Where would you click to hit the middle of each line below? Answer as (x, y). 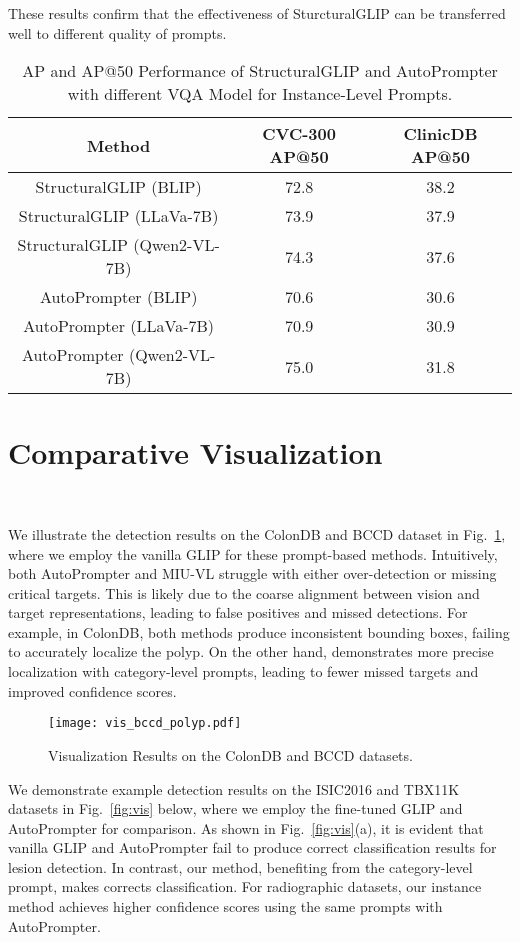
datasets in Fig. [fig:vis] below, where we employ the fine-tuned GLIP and (235, 808)
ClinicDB (440, 134)
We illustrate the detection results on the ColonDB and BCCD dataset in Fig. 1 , (257, 533)
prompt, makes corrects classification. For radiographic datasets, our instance (245, 886)
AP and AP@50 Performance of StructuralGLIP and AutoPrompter (260, 71)
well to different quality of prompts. (117, 32)
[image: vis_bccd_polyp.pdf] (145, 723)
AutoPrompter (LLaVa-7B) (119, 326)
